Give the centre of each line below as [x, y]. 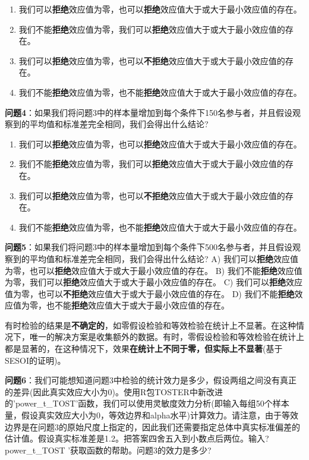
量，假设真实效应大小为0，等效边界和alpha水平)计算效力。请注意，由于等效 [152, 415]
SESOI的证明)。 [35, 360]
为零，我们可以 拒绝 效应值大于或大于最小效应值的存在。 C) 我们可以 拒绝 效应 [154, 282]
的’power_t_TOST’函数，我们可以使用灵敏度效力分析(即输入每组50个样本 [147, 403]
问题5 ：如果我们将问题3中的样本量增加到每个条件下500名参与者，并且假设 [149, 247]
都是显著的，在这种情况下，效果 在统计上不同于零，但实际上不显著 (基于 [144, 349]
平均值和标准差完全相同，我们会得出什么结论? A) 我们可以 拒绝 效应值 [164, 258]
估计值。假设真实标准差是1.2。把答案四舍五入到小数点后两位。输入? [137, 438]
